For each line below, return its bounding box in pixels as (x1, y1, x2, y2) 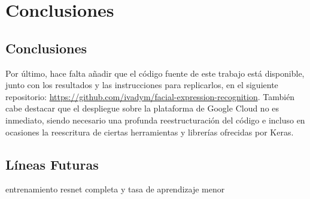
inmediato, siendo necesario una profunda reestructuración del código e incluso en (5, 113, 305, 126)
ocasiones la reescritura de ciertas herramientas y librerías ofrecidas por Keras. (5, 125, 294, 138)
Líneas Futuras (5, 155, 99, 173)
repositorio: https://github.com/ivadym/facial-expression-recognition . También (5, 90, 295, 102)
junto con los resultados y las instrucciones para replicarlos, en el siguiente (5, 79, 278, 91)
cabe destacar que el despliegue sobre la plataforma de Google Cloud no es (5, 102, 279, 114)
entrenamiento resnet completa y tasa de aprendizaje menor (5, 183, 225, 195)
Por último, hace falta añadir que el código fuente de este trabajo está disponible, (5, 67, 305, 79)
